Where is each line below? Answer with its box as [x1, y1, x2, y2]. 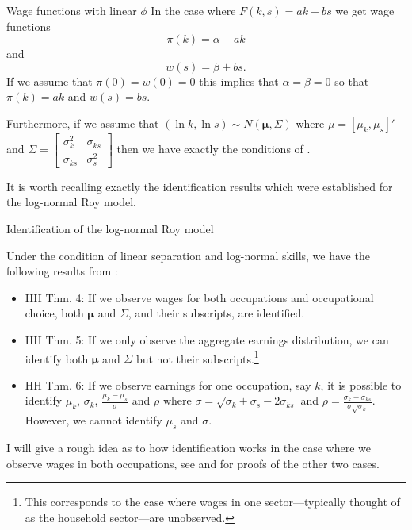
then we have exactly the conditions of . [116, 140, 311, 157]
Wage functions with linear [6, 2, 137, 18]
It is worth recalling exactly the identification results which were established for [6, 178, 393, 194]
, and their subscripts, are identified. [128, 305, 305, 321]
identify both [25, 350, 89, 367]
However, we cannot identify [25, 412, 162, 428]
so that [334, 72, 369, 89]
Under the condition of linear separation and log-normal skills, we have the [6, 247, 370, 263]
